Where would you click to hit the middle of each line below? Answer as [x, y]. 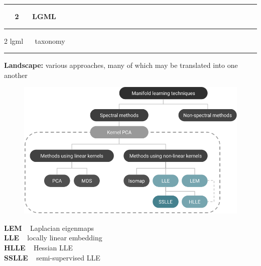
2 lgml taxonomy [35, 40]
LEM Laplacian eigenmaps [49, 228]
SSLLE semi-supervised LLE [52, 257]
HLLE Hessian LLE [39, 247]
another [16, 75]
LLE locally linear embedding [53, 238]
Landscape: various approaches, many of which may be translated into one [121, 65]
